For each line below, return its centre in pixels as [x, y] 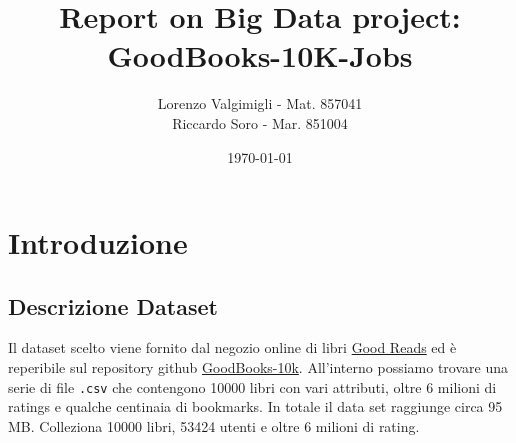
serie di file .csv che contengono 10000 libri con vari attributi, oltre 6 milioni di [252, 386]
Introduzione [98, 242]
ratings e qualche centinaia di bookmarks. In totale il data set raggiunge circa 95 [255, 406]
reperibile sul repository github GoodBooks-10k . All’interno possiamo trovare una [258, 367]
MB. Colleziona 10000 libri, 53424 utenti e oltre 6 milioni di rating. [214, 425]
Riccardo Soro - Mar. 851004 [260, 122]
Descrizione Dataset [113, 305]
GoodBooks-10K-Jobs [260, 55]
